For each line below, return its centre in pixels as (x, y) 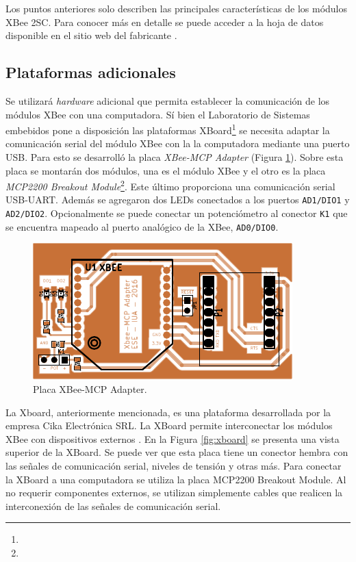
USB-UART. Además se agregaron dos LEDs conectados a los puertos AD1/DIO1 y (178, 200)
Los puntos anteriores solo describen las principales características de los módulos (177, 8)
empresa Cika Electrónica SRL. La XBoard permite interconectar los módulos (169, 425)
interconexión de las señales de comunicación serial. (113, 506)
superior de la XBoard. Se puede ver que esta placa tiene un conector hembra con (177, 452)
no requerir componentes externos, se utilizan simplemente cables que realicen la (174, 493)
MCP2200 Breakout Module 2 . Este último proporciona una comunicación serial (170, 185)
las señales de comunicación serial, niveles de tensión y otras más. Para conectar (174, 465)
